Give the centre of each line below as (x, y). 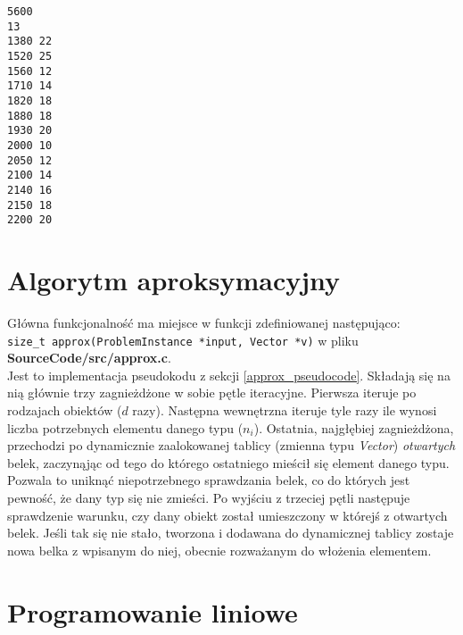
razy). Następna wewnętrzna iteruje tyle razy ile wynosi (285, 410)
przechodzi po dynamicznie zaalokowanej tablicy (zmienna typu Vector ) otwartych (231, 445)
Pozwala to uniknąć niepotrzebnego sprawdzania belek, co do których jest (209, 480)
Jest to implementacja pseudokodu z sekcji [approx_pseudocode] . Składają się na (229, 375)
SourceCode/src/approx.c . (89, 358)
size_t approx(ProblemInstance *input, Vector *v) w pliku (183, 340)
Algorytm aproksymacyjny (174, 280)
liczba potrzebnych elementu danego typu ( (125, 427)
